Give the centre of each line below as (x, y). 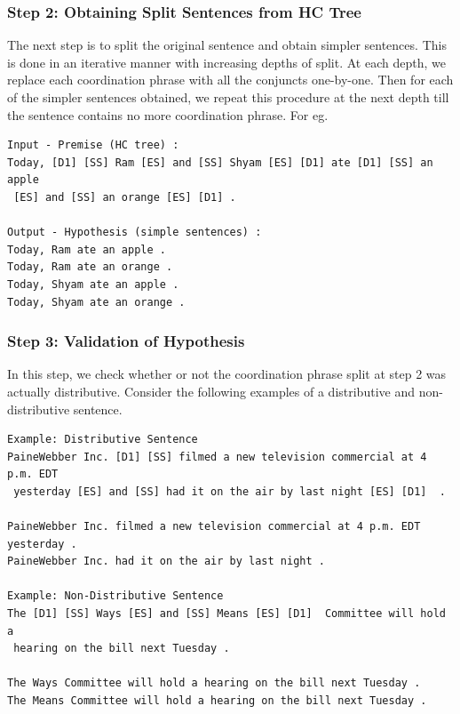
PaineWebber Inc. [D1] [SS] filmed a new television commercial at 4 (217, 457)
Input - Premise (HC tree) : (93, 145)
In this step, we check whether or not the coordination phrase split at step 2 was (227, 374)
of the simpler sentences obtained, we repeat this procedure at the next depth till (228, 97)
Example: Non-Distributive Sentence (115, 596)
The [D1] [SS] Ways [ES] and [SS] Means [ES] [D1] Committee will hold (226, 614)
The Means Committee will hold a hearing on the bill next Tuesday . (217, 701)
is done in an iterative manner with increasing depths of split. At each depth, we (226, 62)
